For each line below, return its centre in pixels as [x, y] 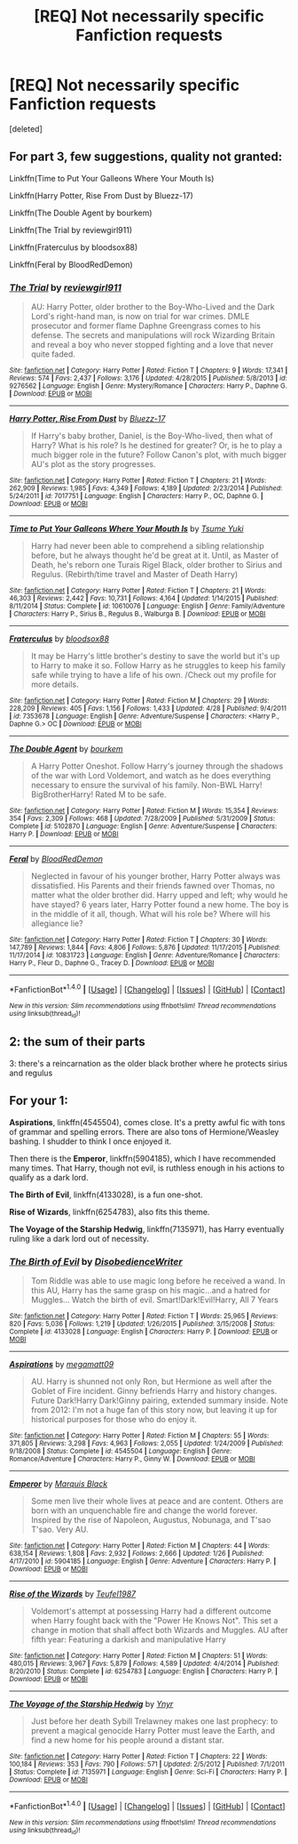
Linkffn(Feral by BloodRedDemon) [71, 264]
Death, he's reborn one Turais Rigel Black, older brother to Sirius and [157, 565]
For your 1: [39, 1101]
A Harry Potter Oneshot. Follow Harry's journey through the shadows [157, 766]
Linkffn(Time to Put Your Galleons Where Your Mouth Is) [112, 178]
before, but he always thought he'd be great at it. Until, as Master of [155, 556]
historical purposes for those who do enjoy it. [114, 1419]
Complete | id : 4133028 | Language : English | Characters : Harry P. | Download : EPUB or [143, 1332]
